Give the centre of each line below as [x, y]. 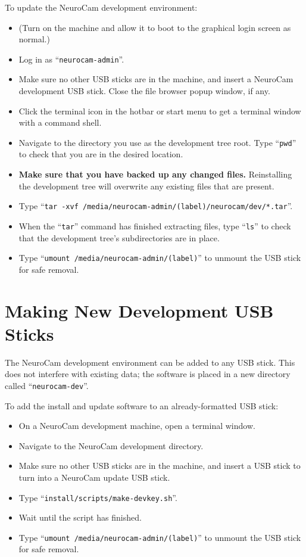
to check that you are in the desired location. [101, 154]
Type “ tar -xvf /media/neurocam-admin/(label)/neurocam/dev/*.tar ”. [156, 206]
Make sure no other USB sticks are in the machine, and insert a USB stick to [160, 466]
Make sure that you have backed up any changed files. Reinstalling [155, 174]
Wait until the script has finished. [80, 517]
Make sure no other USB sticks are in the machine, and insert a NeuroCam [156, 79]
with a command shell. [60, 122]
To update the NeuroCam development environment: [101, 7]
